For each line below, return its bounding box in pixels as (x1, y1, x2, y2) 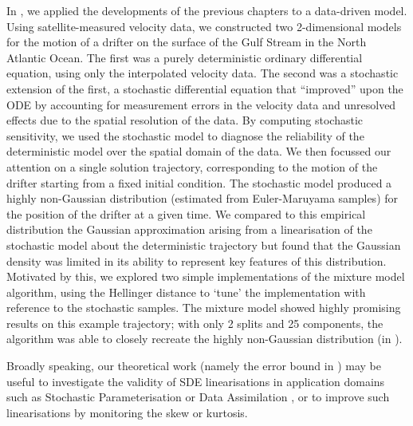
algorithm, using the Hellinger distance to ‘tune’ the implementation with (6, 283, 366, 300)
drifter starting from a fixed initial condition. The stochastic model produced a (6, 174, 392, 191)
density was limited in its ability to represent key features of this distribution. (6, 252, 387, 269)
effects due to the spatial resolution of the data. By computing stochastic (6, 112, 364, 128)
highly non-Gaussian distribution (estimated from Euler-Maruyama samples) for (6, 190, 399, 207)
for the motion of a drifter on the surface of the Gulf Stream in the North (6, 34, 367, 50)
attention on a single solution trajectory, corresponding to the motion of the (6, 158, 378, 175)
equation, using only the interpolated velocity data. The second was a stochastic (6, 65, 399, 81)
